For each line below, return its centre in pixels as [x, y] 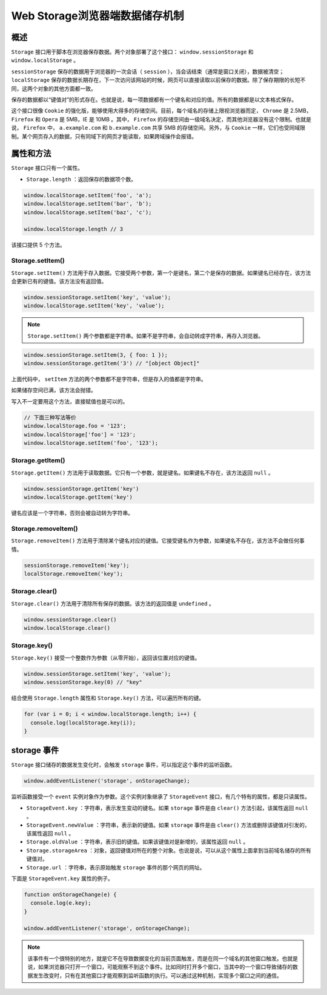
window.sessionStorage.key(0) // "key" [83, 682]
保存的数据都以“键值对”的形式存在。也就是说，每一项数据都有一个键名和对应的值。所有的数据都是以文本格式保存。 [154, 99]
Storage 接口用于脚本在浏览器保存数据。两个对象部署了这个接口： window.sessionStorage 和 [132, 52]
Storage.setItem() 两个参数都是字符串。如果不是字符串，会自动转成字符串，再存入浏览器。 [146, 336]
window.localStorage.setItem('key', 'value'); [94, 306]
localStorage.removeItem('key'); [74, 574]
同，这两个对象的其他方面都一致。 [54, 89]
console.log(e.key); [61, 903]
